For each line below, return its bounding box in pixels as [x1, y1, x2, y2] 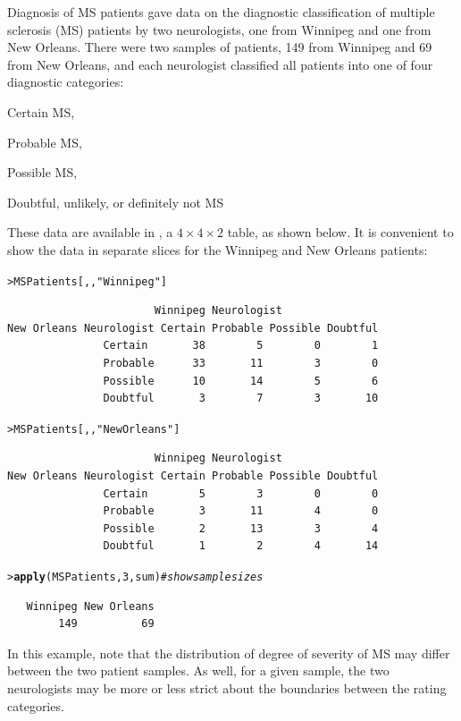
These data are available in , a [7, 223, 173, 242]
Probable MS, [7, 132, 82, 151]
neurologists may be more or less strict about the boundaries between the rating [7, 679, 447, 697]
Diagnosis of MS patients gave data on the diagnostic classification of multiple [7, 3, 435, 21]
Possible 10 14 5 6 [103, 374, 379, 387]
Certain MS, [7, 102, 75, 121]
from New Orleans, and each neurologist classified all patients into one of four [7, 55, 433, 73]
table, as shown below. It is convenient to [227, 223, 454, 242]
